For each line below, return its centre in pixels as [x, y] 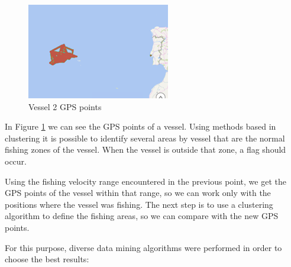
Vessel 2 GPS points [65, 106]
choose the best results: [47, 259]
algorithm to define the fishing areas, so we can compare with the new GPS [142, 216]
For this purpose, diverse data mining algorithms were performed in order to [143, 247]
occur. [16, 161]
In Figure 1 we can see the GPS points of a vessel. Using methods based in [140, 126]
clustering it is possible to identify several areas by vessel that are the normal [145, 138]
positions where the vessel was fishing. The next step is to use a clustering [139, 204]
